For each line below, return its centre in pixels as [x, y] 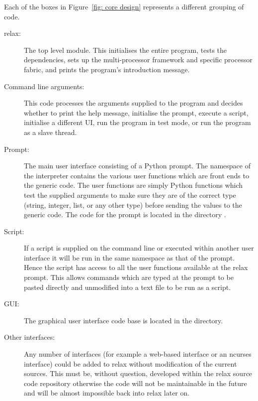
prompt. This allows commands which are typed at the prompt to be [129, 277]
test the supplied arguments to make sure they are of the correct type [130, 195]
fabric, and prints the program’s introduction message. [107, 69]
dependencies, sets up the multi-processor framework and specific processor [138, 60]
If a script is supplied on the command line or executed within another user [139, 248]
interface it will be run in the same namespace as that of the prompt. [129, 257]
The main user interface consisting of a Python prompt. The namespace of [137, 166]
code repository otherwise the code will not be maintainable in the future [135, 383]
